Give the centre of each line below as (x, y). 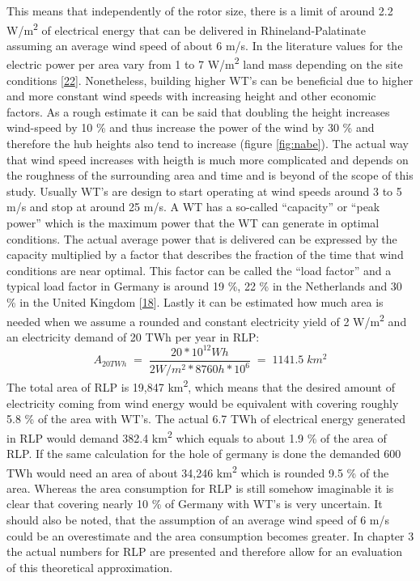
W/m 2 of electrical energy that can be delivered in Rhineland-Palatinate (186, 28)
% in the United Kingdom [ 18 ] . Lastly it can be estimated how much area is (195, 302)
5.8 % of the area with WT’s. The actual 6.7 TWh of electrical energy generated (206, 419)
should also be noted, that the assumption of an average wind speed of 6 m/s (198, 520)
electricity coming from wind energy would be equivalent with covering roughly (203, 403)
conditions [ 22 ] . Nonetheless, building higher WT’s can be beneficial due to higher (210, 80)
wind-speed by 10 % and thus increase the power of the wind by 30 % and (191, 127)
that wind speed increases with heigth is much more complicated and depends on (208, 159)
